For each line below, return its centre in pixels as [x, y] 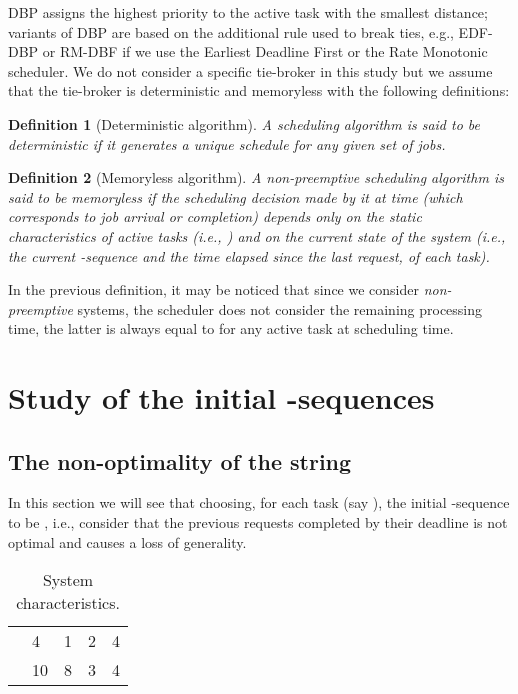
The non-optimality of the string [180, 460]
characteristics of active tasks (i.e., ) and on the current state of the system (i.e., [257, 235]
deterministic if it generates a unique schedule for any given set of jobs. [227, 143]
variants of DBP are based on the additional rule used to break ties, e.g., [231, 31]
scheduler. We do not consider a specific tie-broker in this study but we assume [250, 70]
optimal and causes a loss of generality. [127, 541]
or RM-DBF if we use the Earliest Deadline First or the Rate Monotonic [265, 51]
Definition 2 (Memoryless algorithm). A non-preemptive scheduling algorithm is [256, 177]
